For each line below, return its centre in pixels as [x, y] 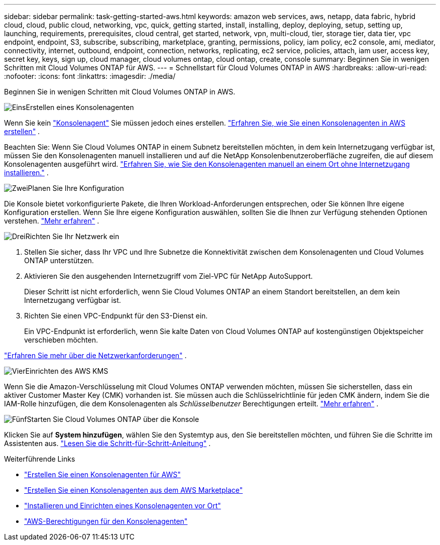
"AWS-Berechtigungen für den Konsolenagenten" [106, 521]
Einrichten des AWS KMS [67, 371]
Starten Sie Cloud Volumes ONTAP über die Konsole [113, 419]
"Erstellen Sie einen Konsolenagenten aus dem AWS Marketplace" [134, 490]
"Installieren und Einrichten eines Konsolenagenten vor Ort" [123, 506]
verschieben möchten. [61, 340]
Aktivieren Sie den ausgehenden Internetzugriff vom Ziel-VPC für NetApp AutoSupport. [169, 276]
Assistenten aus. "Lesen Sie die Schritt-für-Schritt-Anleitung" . [107, 443]
